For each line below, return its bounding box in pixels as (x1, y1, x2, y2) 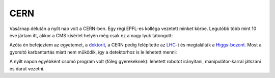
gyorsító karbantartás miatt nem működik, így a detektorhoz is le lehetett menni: (9, 49, 177, 55)
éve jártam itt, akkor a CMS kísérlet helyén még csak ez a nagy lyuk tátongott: (9, 32, 173, 38)
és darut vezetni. (9, 65, 45, 71)
